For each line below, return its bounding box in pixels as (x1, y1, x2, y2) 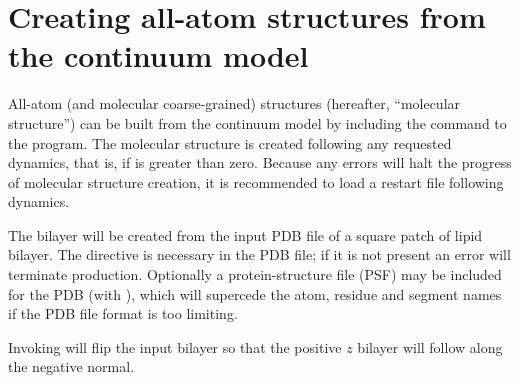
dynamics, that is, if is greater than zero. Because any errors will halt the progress (8, 152, 512, 173)
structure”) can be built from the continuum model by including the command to (8, 112, 507, 133)
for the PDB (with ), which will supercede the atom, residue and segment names (8, 283, 502, 304)
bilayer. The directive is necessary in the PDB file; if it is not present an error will (8, 244, 511, 265)
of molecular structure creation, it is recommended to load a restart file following (8, 171, 504, 192)
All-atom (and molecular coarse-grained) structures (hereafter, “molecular (8, 93, 461, 114)
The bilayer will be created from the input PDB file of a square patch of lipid (8, 224, 483, 245)
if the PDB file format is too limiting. (8, 303, 238, 324)
